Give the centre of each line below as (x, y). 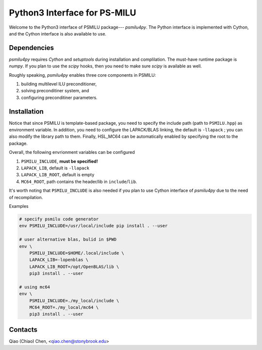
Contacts (23, 329)
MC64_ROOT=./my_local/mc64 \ (64, 308)
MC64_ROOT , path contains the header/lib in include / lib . (79, 182)
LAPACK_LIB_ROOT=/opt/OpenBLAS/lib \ (74, 267)
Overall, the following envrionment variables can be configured (72, 152)
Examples (19, 206)
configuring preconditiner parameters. (59, 98)
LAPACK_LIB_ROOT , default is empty (58, 175)
